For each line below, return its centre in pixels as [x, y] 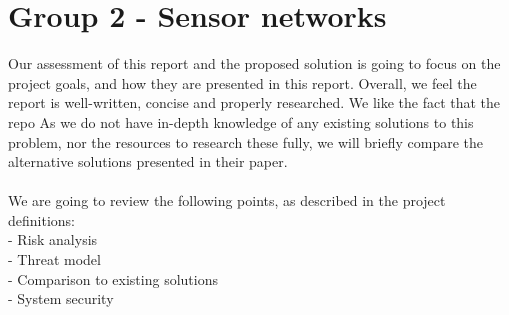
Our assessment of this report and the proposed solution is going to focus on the [254, 63]
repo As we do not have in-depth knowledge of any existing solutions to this [241, 121]
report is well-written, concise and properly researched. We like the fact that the [254, 102]
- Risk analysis [53, 239]
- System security [61, 298]
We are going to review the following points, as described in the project [227, 200]
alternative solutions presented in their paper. [148, 161]
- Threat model [54, 259]
